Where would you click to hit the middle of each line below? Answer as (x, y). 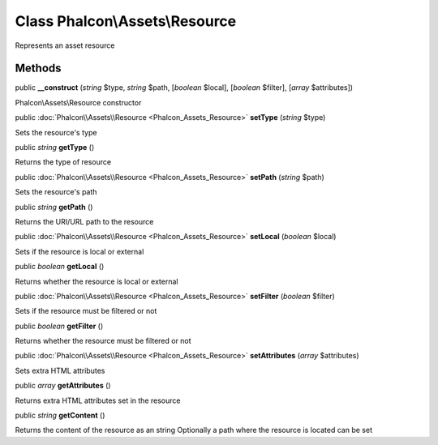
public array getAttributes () (63, 386)
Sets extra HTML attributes (60, 370)
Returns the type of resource (63, 162)
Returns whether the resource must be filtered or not (103, 341)
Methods (38, 68)
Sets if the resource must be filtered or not (86, 311)
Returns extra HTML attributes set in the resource (98, 400)
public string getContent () (60, 415)
